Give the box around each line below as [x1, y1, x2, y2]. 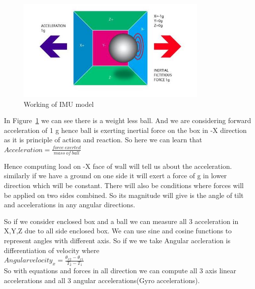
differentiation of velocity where [4, 245, 99, 255]
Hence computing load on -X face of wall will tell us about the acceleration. [4, 161, 232, 171]
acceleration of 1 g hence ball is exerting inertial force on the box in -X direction [4, 125, 247, 135]
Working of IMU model [24, 98, 94, 109]
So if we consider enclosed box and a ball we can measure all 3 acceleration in [4, 216, 239, 226]
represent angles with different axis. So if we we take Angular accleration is [4, 235, 231, 245]
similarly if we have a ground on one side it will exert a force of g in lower [4, 170, 227, 181]
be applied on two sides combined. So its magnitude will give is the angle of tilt [4, 190, 244, 200]
